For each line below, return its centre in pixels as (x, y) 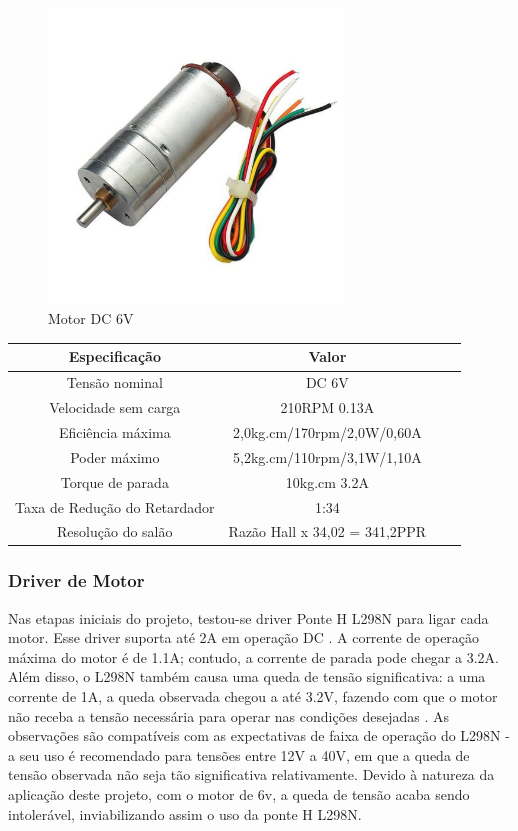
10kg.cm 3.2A (327, 481)
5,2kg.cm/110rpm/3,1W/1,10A (327, 456)
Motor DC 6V (91, 318)
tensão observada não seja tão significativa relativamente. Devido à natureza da (251, 774)
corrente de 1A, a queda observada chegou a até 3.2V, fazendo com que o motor (253, 696)
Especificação (114, 356)
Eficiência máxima (114, 432)
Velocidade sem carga (115, 407)
